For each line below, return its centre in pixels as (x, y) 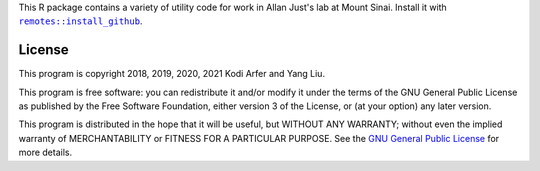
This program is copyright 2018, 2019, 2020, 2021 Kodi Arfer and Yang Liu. (171, 74)
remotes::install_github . (80, 21)
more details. (45, 152)
